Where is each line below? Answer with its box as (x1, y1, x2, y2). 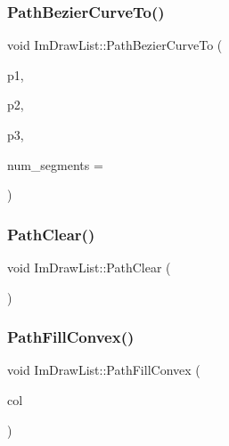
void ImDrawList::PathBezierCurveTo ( (7, 36, 223, 54)
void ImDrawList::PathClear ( (7, 258, 171, 276)
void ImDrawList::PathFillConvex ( (7, 361, 200, 379)
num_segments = (7, 155, 103, 174)
